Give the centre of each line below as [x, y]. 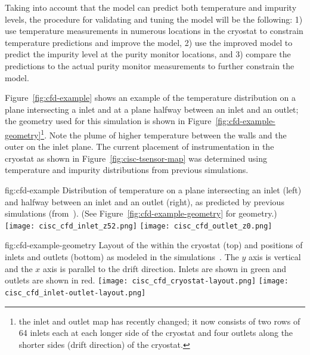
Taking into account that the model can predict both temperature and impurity [151, 7]
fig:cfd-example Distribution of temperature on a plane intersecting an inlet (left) [153, 189]
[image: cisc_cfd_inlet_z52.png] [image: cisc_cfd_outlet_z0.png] [139, 226]
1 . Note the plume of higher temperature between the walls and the [164, 134]
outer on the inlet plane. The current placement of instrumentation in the [139, 146]
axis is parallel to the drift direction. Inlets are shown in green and [165, 268]
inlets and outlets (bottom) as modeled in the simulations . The [122, 257]
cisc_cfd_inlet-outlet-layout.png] [75, 293]
